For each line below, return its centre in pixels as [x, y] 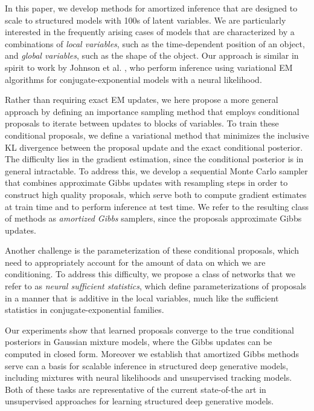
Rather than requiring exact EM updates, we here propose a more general [142, 100]
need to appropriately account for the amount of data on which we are [135, 262]
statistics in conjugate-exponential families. [85, 310]
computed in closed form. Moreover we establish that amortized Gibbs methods [152, 354]
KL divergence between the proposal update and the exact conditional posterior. [154, 147]
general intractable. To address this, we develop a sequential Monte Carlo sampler [156, 170]
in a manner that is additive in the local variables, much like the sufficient [142, 298]
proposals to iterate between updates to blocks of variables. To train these [142, 123]
